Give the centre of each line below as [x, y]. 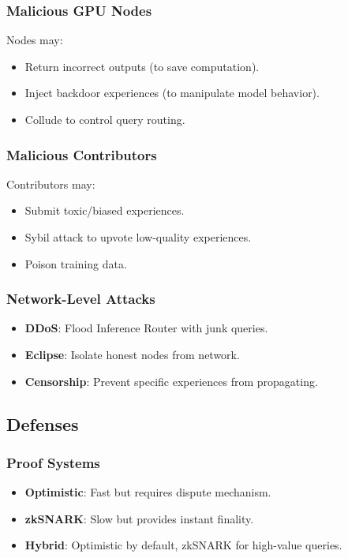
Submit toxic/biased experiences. [105, 210]
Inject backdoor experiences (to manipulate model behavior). [172, 93]
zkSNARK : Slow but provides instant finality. [139, 518]
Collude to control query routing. [105, 119]
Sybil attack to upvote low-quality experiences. [138, 237]
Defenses [43, 423]
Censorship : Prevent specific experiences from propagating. [171, 381]
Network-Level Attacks [81, 299]
